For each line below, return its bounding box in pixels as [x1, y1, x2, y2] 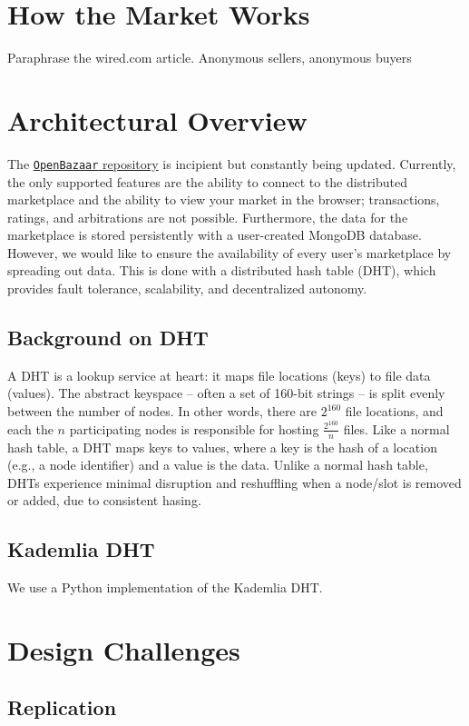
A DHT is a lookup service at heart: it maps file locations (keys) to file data [7, 365, 431, 384]
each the [7, 419, 54, 438]
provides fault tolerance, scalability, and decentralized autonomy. [7, 279, 367, 298]
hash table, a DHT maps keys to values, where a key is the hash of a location [7, 437, 437, 456]
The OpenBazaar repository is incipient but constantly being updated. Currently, [7, 154, 456, 173]
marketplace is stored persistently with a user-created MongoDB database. [7, 225, 422, 244]
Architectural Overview [7, 101, 308, 138]
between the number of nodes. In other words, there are [7, 402, 317, 421]
